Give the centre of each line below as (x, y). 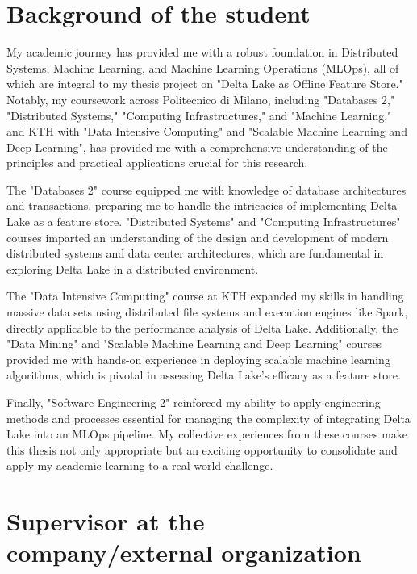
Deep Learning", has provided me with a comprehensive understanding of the (197, 147)
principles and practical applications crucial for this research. (157, 163)
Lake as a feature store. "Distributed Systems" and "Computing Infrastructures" (204, 222)
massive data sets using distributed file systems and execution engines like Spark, (207, 312)
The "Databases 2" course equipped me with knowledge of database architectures (206, 189)
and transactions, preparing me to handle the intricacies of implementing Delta (202, 205)
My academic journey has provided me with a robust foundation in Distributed (202, 52)
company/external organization (184, 553)
